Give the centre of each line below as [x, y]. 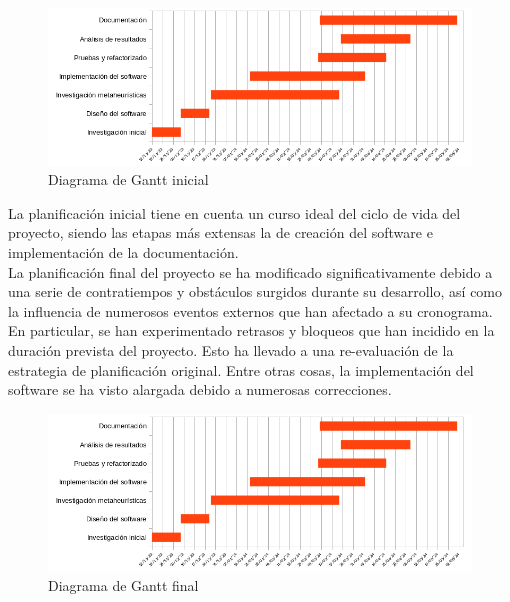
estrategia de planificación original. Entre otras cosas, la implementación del [241, 369]
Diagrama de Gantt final [123, 584]
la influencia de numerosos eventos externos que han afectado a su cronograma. [250, 310]
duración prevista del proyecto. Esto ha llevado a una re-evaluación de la [231, 349]
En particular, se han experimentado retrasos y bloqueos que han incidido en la [251, 330]
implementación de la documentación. [123, 251]
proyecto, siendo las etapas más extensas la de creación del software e [220, 232]
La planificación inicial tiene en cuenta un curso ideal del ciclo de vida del [234, 212]
